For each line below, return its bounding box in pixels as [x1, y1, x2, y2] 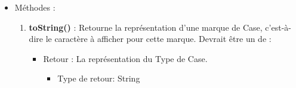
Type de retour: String [57, 72, 140, 84]
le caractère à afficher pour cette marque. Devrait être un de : [45, 32, 272, 45]
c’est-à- [265, 21, 291, 33]
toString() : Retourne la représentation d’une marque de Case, [29, 21, 263, 33]
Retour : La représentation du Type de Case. [43, 52, 208, 64]
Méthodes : [14, 1, 55, 13]
